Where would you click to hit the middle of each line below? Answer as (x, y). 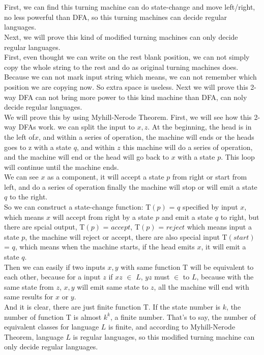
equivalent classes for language (52, 327)
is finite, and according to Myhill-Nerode (172, 327)
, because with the (225, 277)
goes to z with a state (38, 147)
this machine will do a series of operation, (188, 147)
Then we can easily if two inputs (55, 267)
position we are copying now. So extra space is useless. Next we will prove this (126, 86)
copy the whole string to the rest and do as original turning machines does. (121, 67)
